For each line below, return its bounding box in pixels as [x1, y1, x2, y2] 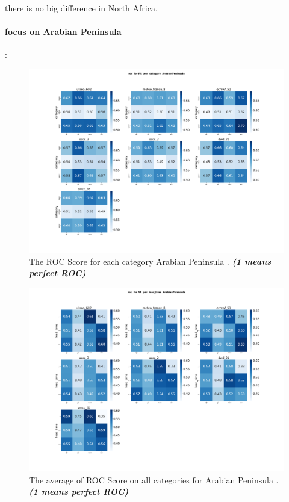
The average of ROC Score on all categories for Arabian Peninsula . [29, 473, 279, 486]
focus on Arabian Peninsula [5, 25, 122, 38]
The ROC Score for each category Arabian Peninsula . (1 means [29, 255, 272, 267]
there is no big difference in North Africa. [5, 2, 158, 14]
